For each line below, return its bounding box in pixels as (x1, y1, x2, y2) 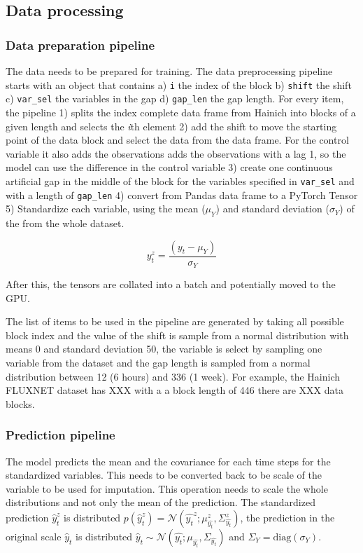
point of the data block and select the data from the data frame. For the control (6, 132, 349, 147)
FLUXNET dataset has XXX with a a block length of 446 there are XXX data (6, 383, 344, 397)
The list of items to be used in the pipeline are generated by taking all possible (6, 314, 344, 329)
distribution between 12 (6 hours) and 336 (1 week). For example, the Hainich (6, 369, 341, 383)
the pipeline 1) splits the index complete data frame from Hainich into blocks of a (6, 104, 356, 119)
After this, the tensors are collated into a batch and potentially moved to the (6, 277, 336, 292)
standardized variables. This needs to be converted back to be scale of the (6, 467, 322, 482)
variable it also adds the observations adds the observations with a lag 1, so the (6, 146, 346, 161)
